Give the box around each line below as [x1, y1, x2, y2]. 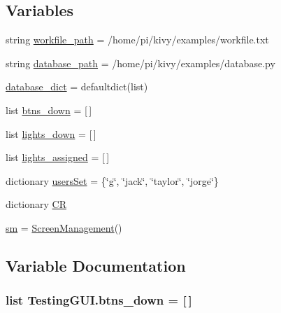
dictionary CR [6, 197, 66, 211]
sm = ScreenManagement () [6, 220, 122, 235]
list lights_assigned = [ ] [6, 150, 110, 165]
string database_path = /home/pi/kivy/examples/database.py [6, 55, 275, 70]
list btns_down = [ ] [6, 102, 92, 117]
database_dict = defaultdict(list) [6, 79, 148, 94]
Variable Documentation [6, 254, 186, 276]
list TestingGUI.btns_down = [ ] [6, 291, 192, 309]
